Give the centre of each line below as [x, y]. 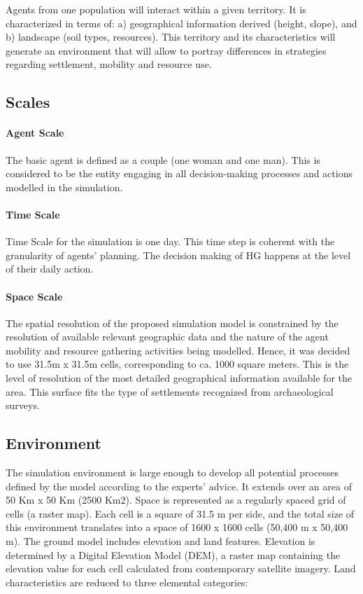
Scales [28, 102]
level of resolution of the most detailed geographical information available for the [179, 378]
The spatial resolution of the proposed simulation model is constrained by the [172, 323]
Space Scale [34, 296]
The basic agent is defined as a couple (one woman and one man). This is [163, 159]
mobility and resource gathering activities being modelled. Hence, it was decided [178, 350]
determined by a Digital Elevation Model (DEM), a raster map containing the [173, 554]
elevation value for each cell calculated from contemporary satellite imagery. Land [181, 568]
